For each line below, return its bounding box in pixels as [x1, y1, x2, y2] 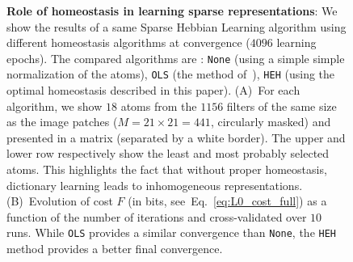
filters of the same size [226, 97, 337, 114]
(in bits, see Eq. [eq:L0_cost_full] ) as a [128, 192, 327, 209]
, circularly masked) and [210, 113, 331, 130]
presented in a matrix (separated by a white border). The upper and [6, 129, 346, 146]
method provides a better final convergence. [6, 240, 223, 257]
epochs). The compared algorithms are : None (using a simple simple [6, 49, 345, 66]
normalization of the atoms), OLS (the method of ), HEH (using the [6, 65, 335, 82]
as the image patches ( [6, 113, 118, 130]
